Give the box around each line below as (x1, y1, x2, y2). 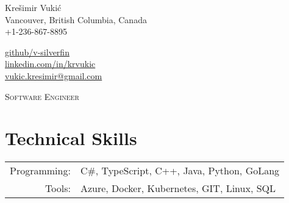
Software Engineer (5, 90, 79, 102)
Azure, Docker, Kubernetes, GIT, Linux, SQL (80, 181, 276, 196)
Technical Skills (5, 126, 137, 151)
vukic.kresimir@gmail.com (5, 69, 102, 82)
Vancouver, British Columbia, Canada (5, 13, 147, 26)
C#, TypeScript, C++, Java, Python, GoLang (80, 163, 280, 178)
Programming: (10, 163, 71, 178)
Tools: (45, 181, 71, 196)
